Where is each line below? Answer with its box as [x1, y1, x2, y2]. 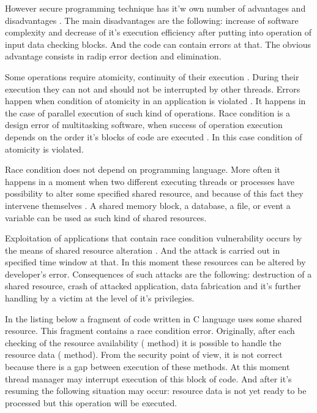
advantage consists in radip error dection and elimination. [5, 50, 222, 63]
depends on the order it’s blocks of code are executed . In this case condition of [5, 130, 302, 143]
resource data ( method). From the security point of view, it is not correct [5, 348, 283, 361]
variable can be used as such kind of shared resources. [5, 211, 207, 224]
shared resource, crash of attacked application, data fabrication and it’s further [5, 279, 301, 292]
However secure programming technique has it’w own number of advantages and [5, 2, 306, 14]
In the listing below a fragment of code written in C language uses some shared [5, 312, 302, 325]
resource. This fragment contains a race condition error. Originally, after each [5, 324, 295, 337]
